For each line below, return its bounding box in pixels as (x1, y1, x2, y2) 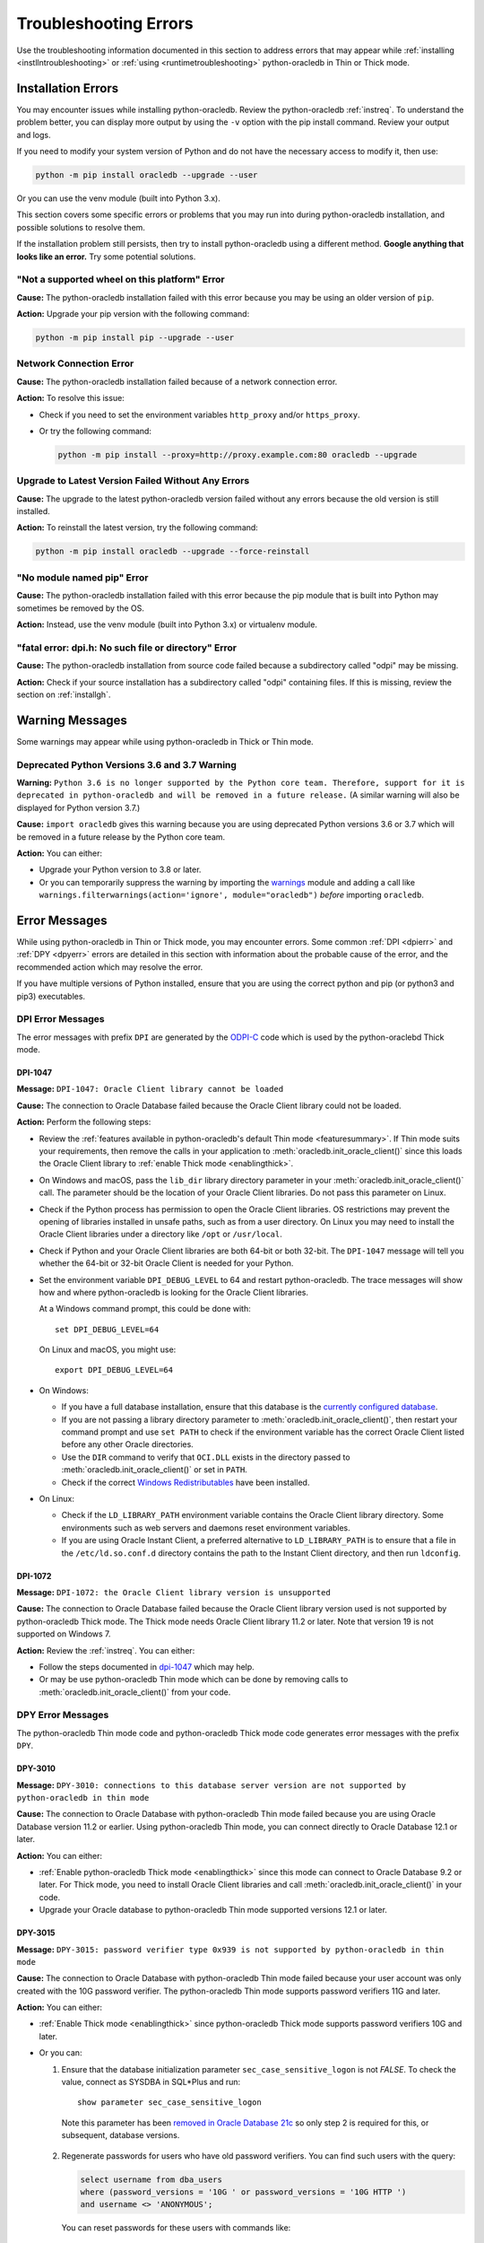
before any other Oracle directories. (61, 1439, 194, 1450)
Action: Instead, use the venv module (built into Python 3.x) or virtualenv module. (16, 619, 318, 630)
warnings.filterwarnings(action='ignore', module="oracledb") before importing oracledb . (39, 889, 425, 901)
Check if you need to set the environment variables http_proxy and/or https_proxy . (39, 409, 360, 420)
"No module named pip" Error (16, 571, 149, 583)
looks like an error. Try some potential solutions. (16, 251, 196, 262)
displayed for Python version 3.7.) (16, 802, 141, 813)
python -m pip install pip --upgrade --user (35, 333, 235, 343)
